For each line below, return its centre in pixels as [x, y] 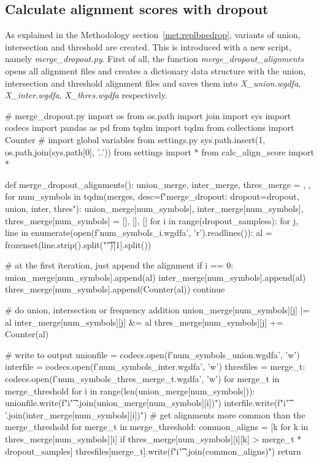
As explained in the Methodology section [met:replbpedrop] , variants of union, [153, 35]
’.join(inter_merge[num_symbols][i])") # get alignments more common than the [155, 414]
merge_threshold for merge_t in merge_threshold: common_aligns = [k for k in [157, 427]
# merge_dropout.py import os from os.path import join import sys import [148, 115]
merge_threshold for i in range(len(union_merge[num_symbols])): [130, 390]
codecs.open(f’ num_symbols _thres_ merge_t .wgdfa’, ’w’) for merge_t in [142, 379]
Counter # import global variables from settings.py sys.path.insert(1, [135, 139]
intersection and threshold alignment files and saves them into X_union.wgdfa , [153, 83]
